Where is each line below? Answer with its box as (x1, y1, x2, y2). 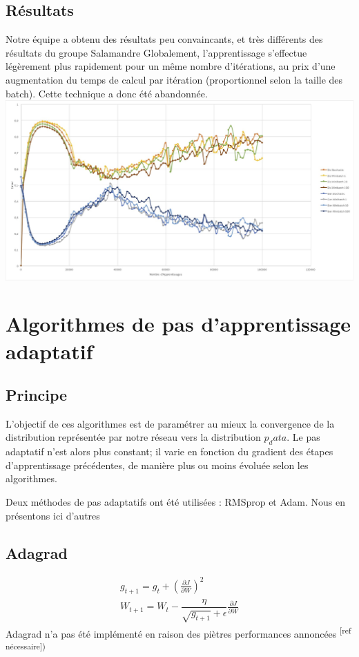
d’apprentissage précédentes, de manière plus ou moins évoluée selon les (6, 457, 309, 472)
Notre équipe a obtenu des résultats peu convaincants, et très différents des (6, 32, 323, 46)
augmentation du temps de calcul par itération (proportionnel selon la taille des (6, 72, 343, 86)
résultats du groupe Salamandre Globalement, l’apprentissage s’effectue (6, 45, 307, 59)
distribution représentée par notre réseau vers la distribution (6, 430, 261, 444)
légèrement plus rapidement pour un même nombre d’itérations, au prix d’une (6, 59, 336, 73)
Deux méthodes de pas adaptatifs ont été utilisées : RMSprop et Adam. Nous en (6, 495, 346, 509)
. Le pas (287, 430, 320, 444)
